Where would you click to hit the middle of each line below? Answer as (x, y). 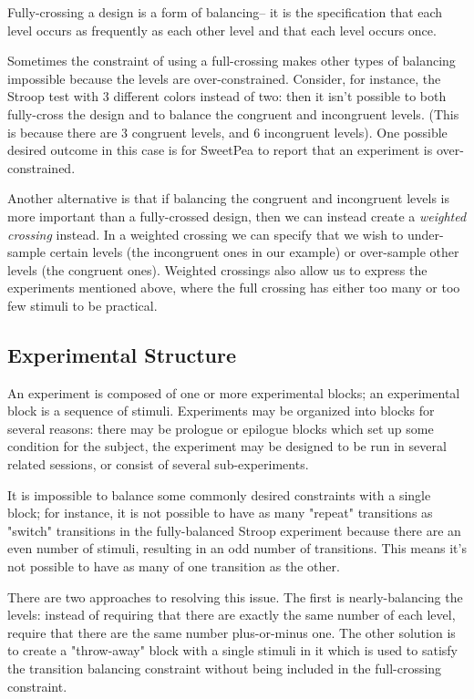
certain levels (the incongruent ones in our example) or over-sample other (254, 252)
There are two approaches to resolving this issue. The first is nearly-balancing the (235, 596)
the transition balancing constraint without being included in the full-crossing (225, 668)
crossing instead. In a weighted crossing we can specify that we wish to (206, 234)
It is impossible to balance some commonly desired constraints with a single (219, 494)
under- (425, 234)
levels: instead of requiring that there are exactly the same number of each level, (232, 615)
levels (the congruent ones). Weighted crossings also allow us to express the (217, 269)
